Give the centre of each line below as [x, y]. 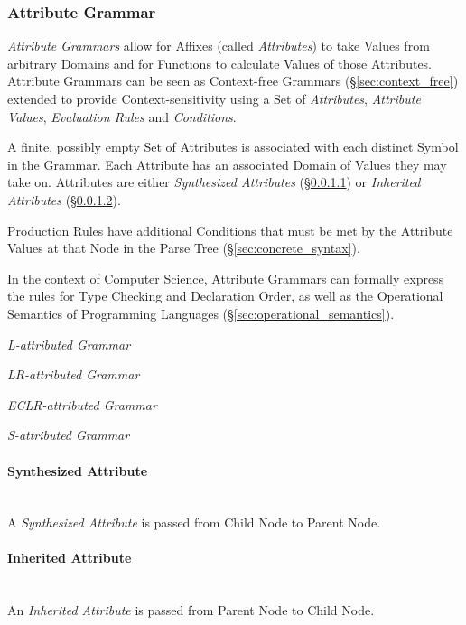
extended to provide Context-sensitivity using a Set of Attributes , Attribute [214, 98]
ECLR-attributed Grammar [82, 404]
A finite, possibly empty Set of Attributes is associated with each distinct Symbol [233, 147]
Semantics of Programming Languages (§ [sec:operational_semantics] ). [201, 313]
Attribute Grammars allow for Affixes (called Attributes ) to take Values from [219, 46]
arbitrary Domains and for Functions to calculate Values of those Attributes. [220, 63]
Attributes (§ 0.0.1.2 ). [64, 199]
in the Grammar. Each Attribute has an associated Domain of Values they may [227, 164]
